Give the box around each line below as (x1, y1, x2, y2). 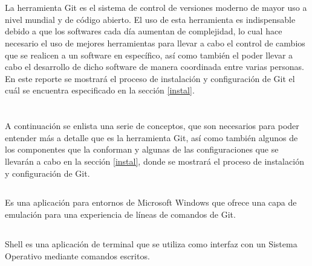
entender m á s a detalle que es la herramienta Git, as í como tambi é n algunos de (5, 131, 298, 144)
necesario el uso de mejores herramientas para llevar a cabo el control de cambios (5, 36, 305, 49)
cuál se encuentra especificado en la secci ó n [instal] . (5, 84, 195, 97)
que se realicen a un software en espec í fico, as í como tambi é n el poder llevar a (5, 48, 293, 61)
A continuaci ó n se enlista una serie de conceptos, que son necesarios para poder (5, 119, 299, 132)
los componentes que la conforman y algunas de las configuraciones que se (5, 143, 279, 156)
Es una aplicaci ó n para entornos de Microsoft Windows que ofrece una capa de (5, 196, 297, 209)
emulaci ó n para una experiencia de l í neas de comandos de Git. (5, 208, 236, 221)
